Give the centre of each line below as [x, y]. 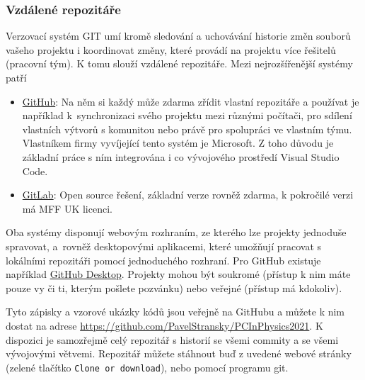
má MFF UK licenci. [67, 208]
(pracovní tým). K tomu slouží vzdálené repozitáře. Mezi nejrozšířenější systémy [179, 63]
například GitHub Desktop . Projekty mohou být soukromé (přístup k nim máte [178, 274]
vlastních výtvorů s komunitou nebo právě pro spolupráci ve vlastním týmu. [187, 129]
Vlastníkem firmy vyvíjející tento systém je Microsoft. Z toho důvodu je [178, 143]
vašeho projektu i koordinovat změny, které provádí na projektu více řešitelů [171, 49]
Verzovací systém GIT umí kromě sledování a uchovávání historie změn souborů [178, 36]
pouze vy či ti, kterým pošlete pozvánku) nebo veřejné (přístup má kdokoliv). [174, 287]
